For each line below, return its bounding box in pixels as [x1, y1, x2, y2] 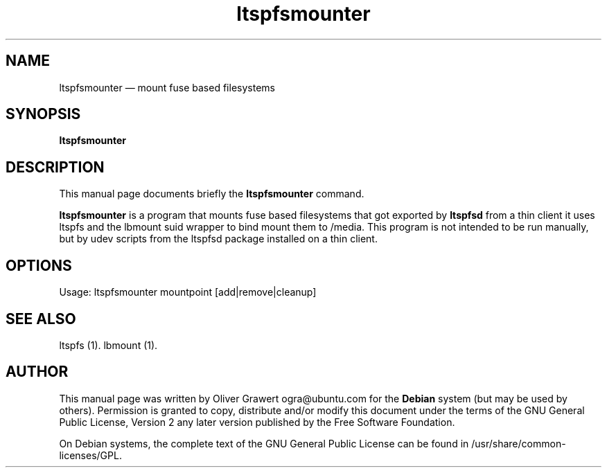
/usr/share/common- [471, 437, 566, 449]
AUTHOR [6, 363, 69, 381]
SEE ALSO [6, 310, 76, 328]
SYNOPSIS [6, 105, 81, 123]
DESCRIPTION [6, 158, 105, 176]
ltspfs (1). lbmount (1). [59, 339, 158, 351]
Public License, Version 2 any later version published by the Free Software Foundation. [59, 416, 455, 428]
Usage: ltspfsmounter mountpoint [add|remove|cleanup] [59, 286, 317, 298]
